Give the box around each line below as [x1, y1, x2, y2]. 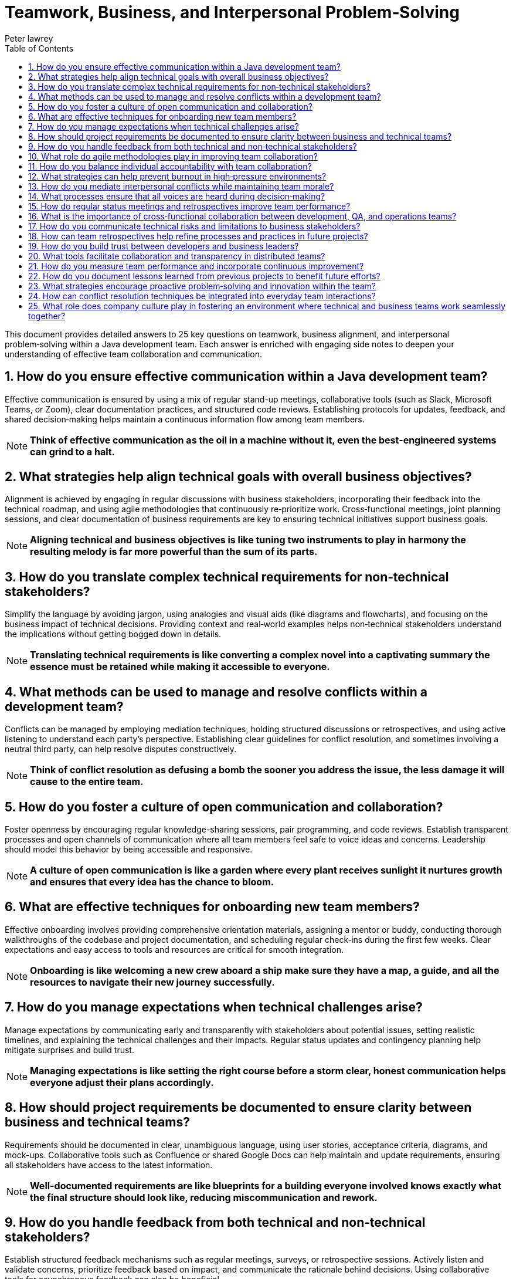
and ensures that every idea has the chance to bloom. [30, 875, 274, 888]
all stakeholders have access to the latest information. [5, 1159, 213, 1170]
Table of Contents [5, 43, 74, 53]
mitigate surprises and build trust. [5, 1044, 134, 1055]
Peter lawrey [5, 33, 53, 43]
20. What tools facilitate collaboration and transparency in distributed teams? [28, 251, 325, 261]
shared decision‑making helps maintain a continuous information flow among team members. [5, 414, 365, 424]
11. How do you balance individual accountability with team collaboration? [28, 161, 312, 171]
